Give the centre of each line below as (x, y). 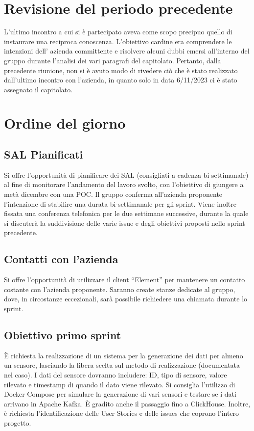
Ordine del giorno (65, 123)
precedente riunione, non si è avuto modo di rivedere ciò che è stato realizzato (121, 70)
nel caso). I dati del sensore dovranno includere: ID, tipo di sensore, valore (115, 374)
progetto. (18, 422)
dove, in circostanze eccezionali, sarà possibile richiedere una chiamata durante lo (126, 299)
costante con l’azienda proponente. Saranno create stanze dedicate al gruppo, (120, 289)
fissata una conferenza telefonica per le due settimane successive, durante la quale (126, 213)
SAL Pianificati (44, 154)
